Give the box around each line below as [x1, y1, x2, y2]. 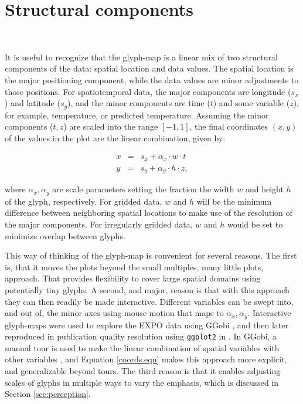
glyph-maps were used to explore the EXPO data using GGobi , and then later [5, 318, 288, 331]
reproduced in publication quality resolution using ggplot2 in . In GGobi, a [5, 330, 277, 342]
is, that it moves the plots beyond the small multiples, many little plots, [5, 260, 264, 273]
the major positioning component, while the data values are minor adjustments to [5, 73, 299, 86]
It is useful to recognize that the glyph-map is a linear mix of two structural [5, 50, 278, 63]
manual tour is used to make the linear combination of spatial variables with [5, 341, 280, 354]
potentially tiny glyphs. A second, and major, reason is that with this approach [5, 283, 290, 296]
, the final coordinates [189, 120, 268, 133]
